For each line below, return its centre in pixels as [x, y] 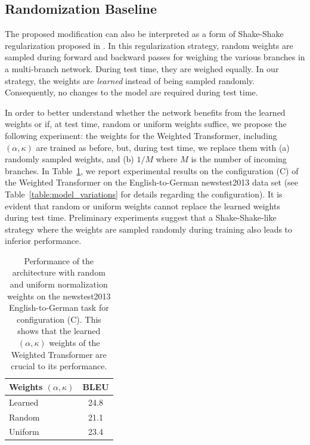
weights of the [75, 343]
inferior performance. [43, 241]
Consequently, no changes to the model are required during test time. [131, 92]
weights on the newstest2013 [59, 296]
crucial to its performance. [59, 366]
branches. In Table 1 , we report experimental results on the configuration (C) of [152, 170]
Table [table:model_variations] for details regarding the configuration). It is [144, 194]
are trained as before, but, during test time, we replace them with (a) [163, 147]
